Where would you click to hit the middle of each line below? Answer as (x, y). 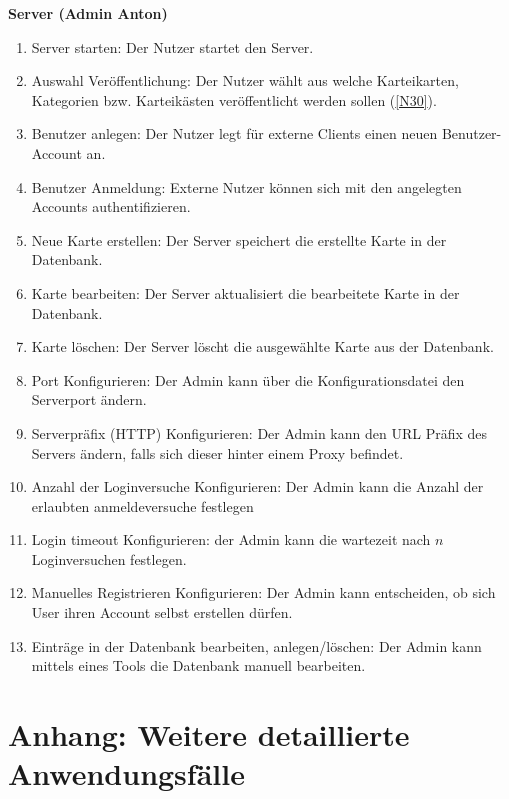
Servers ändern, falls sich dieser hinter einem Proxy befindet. (217, 452)
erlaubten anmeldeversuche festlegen (142, 505)
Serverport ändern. (89, 399)
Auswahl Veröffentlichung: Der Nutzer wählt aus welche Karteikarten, (245, 80)
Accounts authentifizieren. (111, 206)
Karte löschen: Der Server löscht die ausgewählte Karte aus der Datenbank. (262, 346)
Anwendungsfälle (126, 773)
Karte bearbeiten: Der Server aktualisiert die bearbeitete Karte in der (245, 292)
